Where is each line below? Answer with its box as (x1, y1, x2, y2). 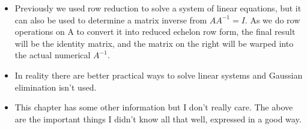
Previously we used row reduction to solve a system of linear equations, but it (14, 2, 302, 14)
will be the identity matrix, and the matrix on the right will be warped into (14, 37, 294, 49)
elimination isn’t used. (14, 80, 97, 93)
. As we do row (245, 13, 300, 26)
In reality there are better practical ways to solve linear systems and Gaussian (14, 68, 303, 81)
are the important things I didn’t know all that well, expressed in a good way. (14, 112, 302, 125)
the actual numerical (14, 49, 91, 61)
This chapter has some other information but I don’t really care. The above (14, 101, 293, 113)
